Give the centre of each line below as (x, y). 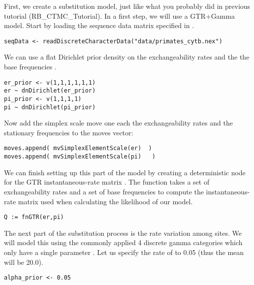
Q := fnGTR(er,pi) (34, 217)
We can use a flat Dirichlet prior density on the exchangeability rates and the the (127, 57)
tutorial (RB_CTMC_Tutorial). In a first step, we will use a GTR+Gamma (119, 16)
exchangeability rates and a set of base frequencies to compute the (104, 191)
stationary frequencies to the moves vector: (69, 132)
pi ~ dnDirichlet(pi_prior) (50, 107)
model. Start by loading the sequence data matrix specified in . (99, 25)
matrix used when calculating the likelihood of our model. (105, 201)
